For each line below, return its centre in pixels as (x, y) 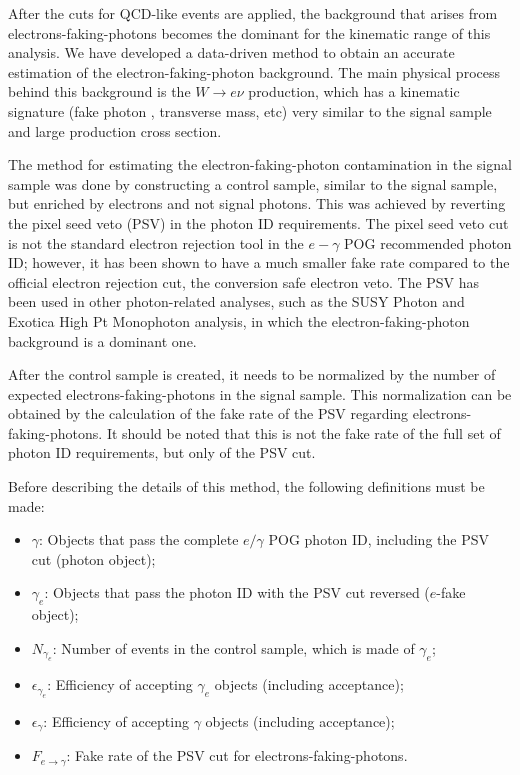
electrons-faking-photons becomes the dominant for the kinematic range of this (249, 32)
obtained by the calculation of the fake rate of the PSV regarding (208, 413)
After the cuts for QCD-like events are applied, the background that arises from (253, 13)
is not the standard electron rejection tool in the (156, 242)
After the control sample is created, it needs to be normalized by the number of (252, 374)
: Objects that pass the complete (139, 539)
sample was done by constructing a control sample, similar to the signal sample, (253, 183)
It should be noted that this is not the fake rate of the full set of (303, 432)
